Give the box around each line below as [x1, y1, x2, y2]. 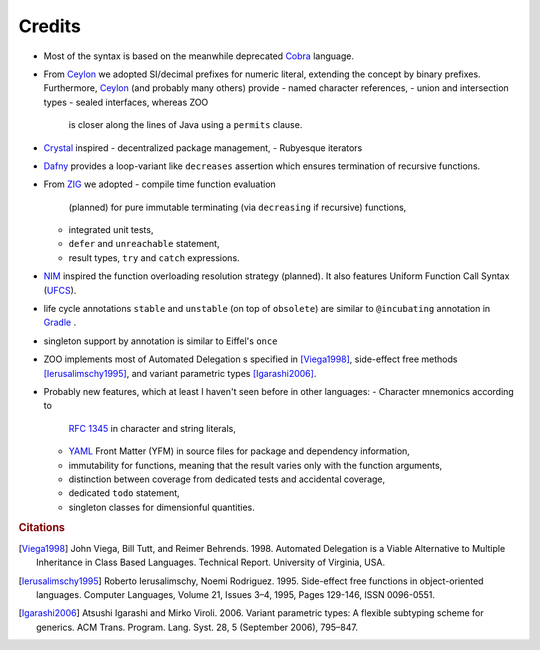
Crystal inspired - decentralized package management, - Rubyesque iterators [43, 141, 363, 154]
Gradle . [43, 316, 77, 329]
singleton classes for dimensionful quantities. [68, 501, 255, 513]
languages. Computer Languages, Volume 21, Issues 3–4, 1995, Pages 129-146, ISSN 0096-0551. [36, 588, 435, 600]
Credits [18, 15, 82, 37]
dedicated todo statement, [68, 487, 180, 499]
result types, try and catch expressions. [68, 251, 240, 264]
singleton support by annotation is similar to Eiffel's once [43, 335, 278, 347]
